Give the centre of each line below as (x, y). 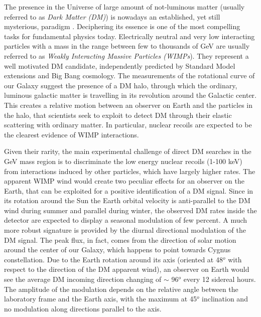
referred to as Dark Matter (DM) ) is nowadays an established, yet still (112, 16)
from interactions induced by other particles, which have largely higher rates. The (130, 171)
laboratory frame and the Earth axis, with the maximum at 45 (100, 299)
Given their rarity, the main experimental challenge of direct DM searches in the (128, 151)
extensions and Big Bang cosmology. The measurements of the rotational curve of (129, 75)
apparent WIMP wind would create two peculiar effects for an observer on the (124, 181)
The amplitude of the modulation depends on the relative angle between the (121, 289)
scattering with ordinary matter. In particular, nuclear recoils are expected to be (128, 125)
